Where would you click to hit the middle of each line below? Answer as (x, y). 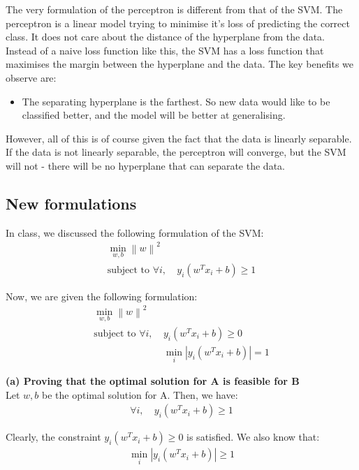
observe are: (31, 77)
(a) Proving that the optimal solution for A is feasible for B (153, 381)
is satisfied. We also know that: (253, 437)
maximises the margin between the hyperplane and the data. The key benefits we (180, 64)
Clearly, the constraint (53, 437)
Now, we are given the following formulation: (102, 296)
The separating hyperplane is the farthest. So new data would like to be (176, 101)
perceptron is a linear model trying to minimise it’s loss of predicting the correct (178, 23)
